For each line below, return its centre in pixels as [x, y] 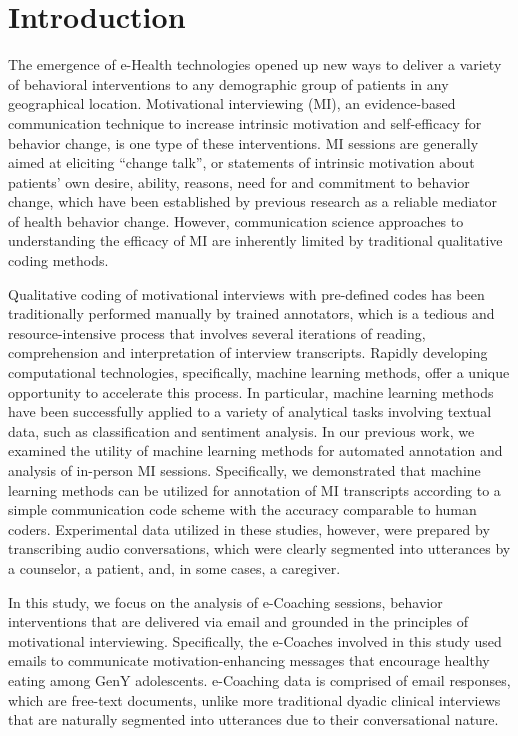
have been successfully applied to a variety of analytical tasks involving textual [250, 411]
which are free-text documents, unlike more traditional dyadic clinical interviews [254, 699]
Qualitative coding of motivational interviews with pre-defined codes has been [246, 293]
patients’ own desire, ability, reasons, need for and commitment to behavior [239, 181]
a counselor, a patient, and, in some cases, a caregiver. [174, 567]
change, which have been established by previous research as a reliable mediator [253, 201]
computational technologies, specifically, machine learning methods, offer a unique [259, 372]
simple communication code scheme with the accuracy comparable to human [242, 509]
